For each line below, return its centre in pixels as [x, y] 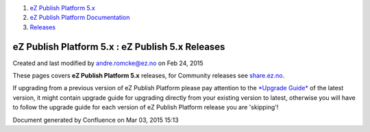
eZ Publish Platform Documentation [80, 18]
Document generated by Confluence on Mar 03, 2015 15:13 [96, 120]
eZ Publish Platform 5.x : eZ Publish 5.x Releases [119, 47]
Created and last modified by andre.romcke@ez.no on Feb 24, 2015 [108, 63]
